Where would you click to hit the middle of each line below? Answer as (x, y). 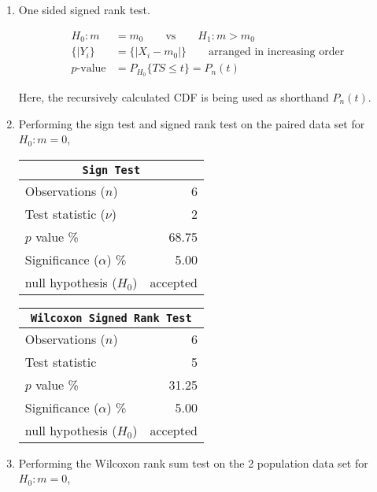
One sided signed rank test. (84, 9)
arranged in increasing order (277, 52)
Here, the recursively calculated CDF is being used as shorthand (174, 97)
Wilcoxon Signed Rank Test (111, 318)
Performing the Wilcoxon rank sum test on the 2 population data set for (193, 462)
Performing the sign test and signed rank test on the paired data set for (192, 123)
